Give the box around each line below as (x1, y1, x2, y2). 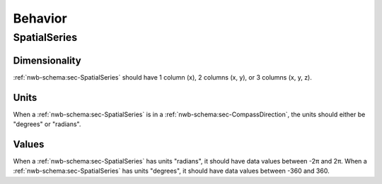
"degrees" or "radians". (13, 120, 81, 128)
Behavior (13, 11, 67, 26)
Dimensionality (13, 54, 81, 66)
